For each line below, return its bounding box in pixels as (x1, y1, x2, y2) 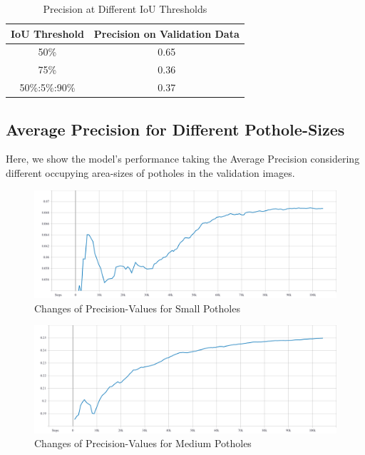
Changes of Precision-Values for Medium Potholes (34, 436, 252, 451)
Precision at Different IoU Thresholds (43, 1, 207, 16)
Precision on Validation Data (93, 26, 240, 41)
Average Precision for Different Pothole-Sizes (6, 118, 345, 140)
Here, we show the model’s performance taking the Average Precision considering (6, 151, 360, 166)
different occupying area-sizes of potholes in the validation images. (6, 165, 295, 180)
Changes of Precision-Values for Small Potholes (34, 300, 240, 315)
